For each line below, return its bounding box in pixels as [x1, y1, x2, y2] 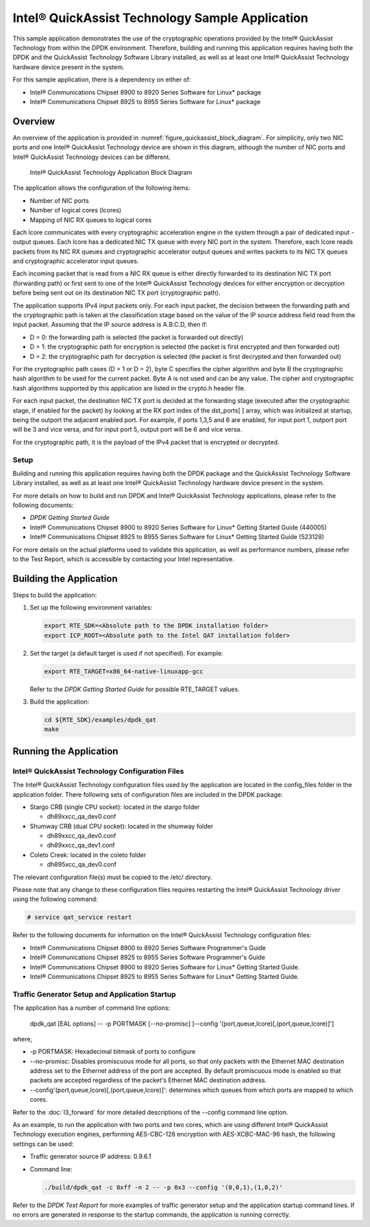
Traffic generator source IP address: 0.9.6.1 [29, 1152, 151, 1161]
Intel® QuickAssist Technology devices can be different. [12, 153, 171, 161]
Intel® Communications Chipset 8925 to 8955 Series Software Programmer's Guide [29, 953, 265, 962]
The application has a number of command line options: [12, 1004, 171, 1012]
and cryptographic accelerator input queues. [12, 257, 139, 265]
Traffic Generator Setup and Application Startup [12, 989, 176, 999]
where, [12, 1034, 33, 1043]
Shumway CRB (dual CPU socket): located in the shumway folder [29, 822, 214, 830]
